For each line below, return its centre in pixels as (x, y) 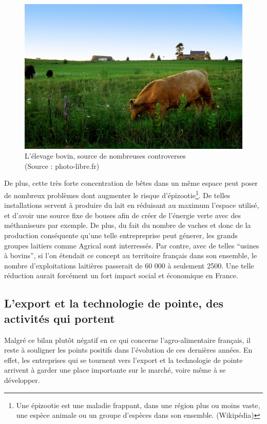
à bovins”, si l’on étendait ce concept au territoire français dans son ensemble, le (131, 255)
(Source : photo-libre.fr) (62, 166)
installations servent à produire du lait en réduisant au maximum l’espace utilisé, (132, 205)
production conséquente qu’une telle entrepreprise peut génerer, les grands (121, 235)
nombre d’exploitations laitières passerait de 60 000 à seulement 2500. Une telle (129, 265)
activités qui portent (60, 318)
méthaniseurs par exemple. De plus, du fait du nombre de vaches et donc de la (128, 225)
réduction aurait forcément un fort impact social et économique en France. (121, 275)
